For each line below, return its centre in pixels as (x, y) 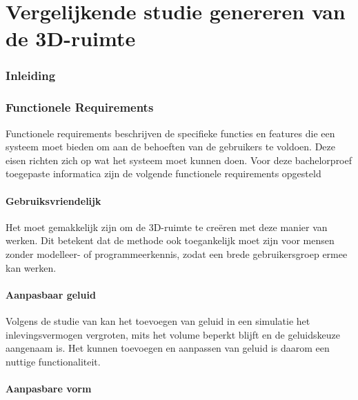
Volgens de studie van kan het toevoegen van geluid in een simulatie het (158, 320)
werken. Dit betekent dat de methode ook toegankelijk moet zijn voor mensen (170, 240)
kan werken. (31, 267)
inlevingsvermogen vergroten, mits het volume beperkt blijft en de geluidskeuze (173, 334)
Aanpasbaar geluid (51, 294)
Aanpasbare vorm (49, 388)
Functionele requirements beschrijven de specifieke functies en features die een (170, 133)
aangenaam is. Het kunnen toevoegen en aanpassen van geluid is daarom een (168, 348)
